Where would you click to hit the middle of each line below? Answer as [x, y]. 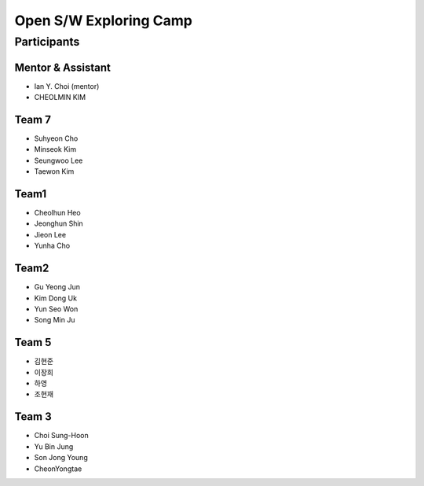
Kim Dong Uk [56, 298]
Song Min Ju [55, 320]
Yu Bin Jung [54, 446]
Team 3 [33, 417]
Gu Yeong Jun [57, 287]
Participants [47, 42]
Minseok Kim [55, 149]
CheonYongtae [58, 469]
